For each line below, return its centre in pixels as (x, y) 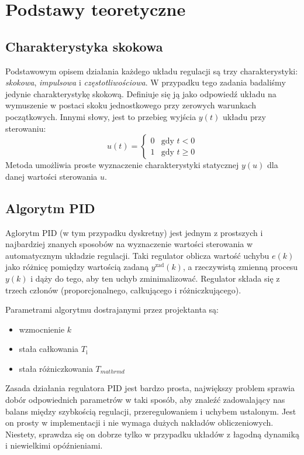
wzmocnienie (42, 329)
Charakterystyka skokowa (84, 46)
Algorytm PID (50, 208)
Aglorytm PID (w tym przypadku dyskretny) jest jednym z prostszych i (134, 232)
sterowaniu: (26, 128)
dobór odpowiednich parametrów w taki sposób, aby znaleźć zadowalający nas (145, 400)
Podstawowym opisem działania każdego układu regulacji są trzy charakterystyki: (152, 71)
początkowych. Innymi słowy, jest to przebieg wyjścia (101, 116)
